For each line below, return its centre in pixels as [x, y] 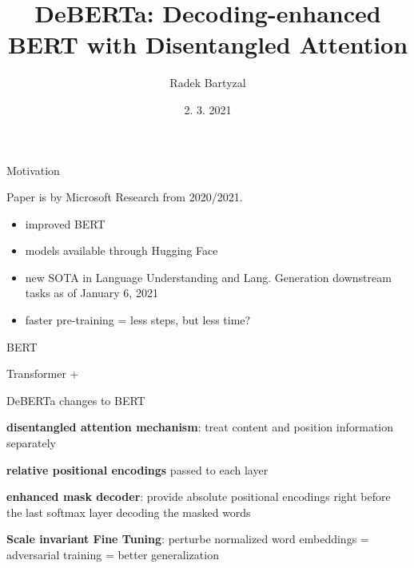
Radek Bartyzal [208, 83]
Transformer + [43, 373]
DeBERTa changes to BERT [76, 400]
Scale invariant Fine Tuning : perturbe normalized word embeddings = [188, 539]
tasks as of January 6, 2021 [92, 293]
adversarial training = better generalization [113, 554]
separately [31, 443]
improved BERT [65, 223]
